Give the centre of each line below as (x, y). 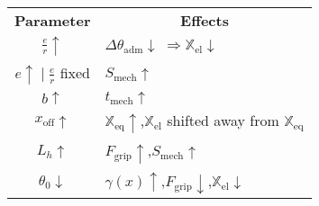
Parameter (53, 20)
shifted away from (223, 121)
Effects (205, 20)
